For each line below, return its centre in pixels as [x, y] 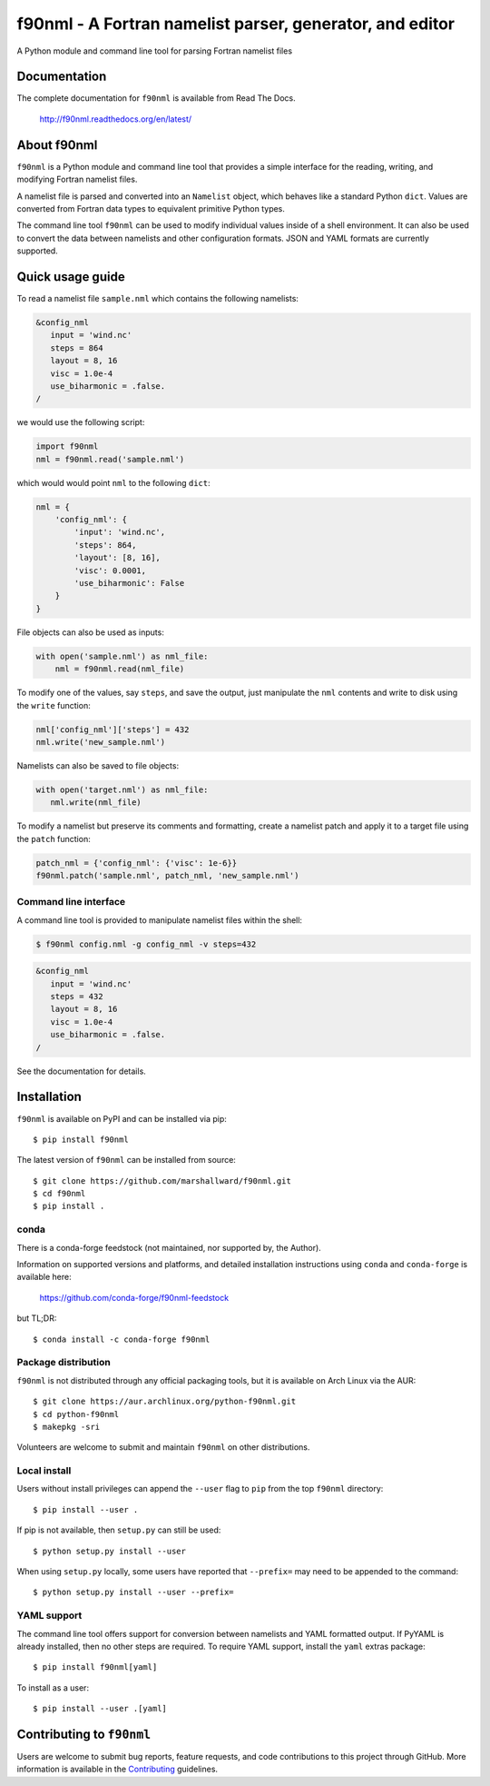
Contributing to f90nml [84, 1734]
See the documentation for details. [82, 1071]
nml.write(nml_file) [96, 803]
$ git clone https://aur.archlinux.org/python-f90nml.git [165, 1402]
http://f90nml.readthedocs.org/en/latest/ [116, 119]
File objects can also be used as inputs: [91, 632]
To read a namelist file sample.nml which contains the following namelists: [158, 298]
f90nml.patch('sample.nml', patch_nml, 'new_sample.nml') [167, 875]
